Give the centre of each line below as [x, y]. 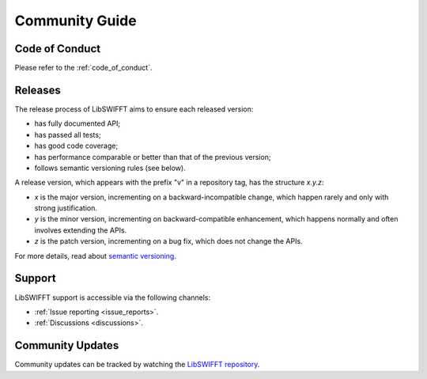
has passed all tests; [68, 135]
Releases [38, 90]
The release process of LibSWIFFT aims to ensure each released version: [134, 109]
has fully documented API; [77, 123]
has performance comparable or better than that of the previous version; [153, 157]
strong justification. [66, 208]
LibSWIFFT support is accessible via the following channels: [113, 298]
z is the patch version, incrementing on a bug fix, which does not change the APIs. [169, 241]
